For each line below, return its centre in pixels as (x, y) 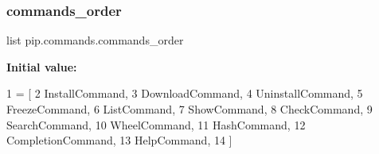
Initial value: (42, 66)
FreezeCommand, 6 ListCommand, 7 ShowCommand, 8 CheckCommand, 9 (189, 109)
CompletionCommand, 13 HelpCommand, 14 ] (119, 140)
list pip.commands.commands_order (95, 40)
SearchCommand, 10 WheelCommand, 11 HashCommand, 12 (156, 124)
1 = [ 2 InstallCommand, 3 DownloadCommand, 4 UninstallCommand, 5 (185, 93)
